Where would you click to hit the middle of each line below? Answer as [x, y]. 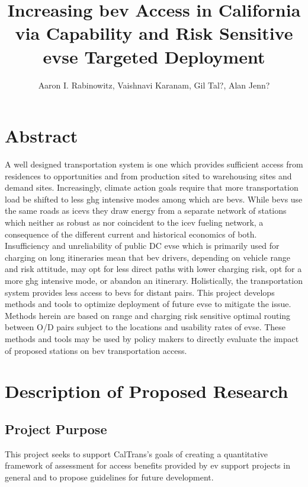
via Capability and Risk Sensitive [154, 33]
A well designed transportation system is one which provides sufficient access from [154, 164]
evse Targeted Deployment [154, 56]
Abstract [41, 136]
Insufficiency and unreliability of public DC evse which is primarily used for [142, 246]
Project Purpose [56, 429]
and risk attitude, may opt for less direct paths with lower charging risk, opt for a [153, 269]
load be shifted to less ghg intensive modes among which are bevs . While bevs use [154, 199]
